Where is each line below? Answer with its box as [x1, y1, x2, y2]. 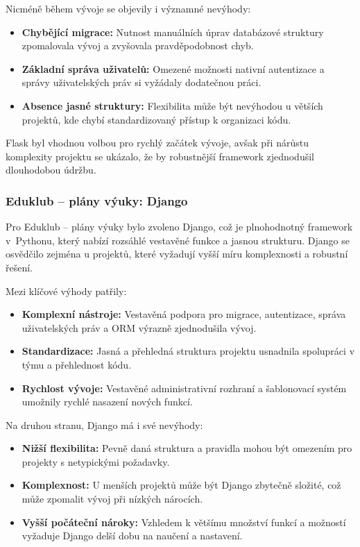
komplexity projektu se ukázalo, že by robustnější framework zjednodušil [6, 149, 314, 163]
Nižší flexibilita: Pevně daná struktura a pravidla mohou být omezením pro [22, 441, 352, 455]
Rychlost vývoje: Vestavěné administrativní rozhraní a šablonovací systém [22, 380, 347, 395]
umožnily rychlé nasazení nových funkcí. [22, 394, 193, 409]
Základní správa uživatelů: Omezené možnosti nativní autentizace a [22, 61, 325, 76]
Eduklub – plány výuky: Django [6, 192, 188, 209]
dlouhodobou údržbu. [6, 162, 96, 177]
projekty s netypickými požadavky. [22, 454, 170, 469]
